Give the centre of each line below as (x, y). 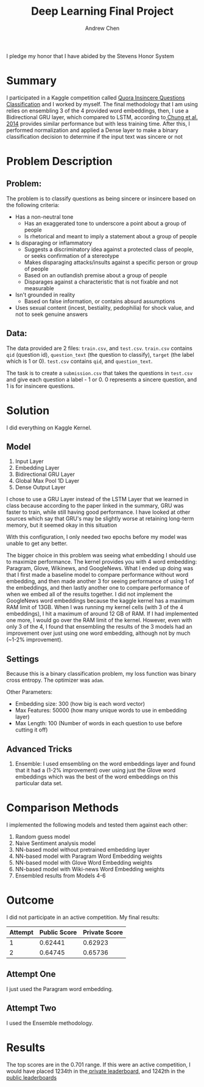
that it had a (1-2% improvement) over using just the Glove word (95, 770)
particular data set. (39, 783)
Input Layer (29, 461)
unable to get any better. (37, 543)
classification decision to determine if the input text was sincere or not (94, 136)
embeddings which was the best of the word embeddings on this (97, 777)
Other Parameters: (30, 692)
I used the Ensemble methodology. (50, 1023)
